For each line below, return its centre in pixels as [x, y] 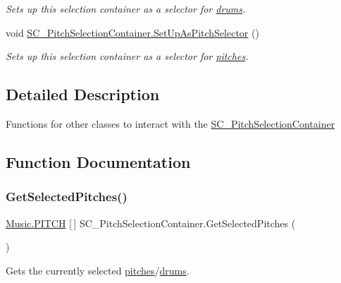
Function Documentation [98, 161]
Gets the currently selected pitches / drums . [98, 270]
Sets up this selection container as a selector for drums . [126, 8]
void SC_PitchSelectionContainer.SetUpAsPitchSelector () [132, 32]
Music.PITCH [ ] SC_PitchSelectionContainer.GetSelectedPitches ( [151, 223]
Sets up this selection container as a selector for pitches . [127, 56]
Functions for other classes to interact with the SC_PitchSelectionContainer [170, 123]
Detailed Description [83, 94]
